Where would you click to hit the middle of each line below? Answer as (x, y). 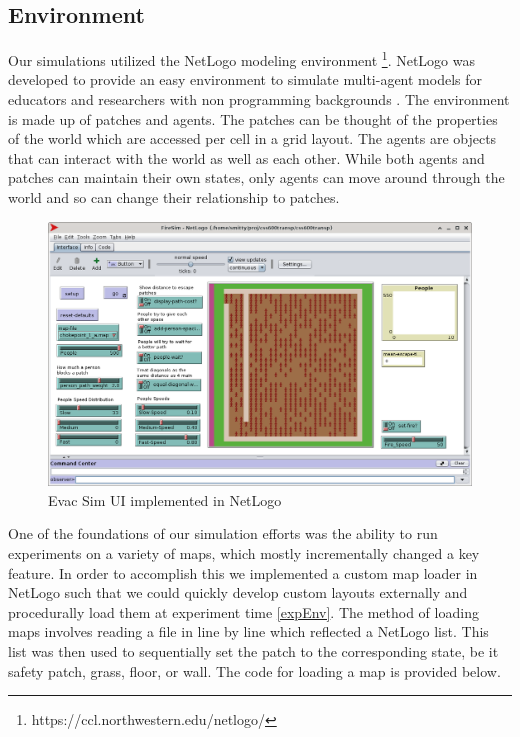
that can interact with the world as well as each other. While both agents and (246, 157)
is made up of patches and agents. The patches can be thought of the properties (253, 118)
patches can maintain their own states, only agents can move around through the (256, 177)
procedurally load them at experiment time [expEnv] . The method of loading (243, 611)
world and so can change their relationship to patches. (174, 197)
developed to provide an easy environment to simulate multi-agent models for (245, 79)
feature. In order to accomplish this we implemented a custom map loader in (243, 572)
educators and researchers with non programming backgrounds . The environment (259, 99)
